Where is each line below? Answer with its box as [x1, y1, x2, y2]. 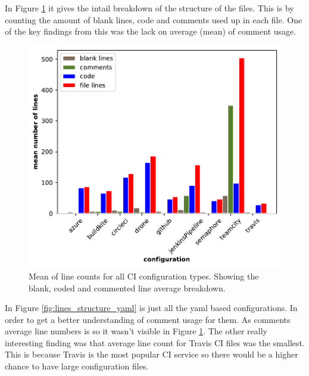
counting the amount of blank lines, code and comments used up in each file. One [5, 13, 302, 26]
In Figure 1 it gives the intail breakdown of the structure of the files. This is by [5, 2, 294, 14]
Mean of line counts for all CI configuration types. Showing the [29, 269, 259, 282]
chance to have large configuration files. [5, 360, 149, 372]
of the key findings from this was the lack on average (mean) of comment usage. [5, 25, 296, 38]
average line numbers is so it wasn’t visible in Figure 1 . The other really [5, 325, 267, 337]
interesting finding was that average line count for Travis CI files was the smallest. [5, 336, 305, 349]
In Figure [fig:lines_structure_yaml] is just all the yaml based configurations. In [5, 302, 298, 314]
